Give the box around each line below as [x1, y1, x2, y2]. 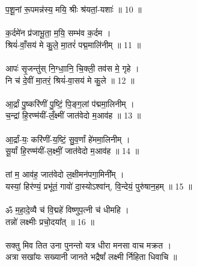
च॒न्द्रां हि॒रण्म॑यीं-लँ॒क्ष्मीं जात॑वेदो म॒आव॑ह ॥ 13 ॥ [5, 109, 141, 122]
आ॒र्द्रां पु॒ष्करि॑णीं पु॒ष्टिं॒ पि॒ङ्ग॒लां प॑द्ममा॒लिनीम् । [5, 97, 135, 110]
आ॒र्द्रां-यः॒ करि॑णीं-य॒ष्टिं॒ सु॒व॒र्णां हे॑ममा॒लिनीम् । [5, 132, 130, 145]
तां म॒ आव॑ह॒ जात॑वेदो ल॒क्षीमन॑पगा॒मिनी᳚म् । [5, 168, 124, 181]
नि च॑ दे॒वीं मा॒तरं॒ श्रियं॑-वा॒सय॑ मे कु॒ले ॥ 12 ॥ [5, 73, 135, 86]
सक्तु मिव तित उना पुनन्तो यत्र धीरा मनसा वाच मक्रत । [5, 238, 172, 251]
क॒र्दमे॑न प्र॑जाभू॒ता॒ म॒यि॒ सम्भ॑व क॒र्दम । [5, 26, 111, 39]
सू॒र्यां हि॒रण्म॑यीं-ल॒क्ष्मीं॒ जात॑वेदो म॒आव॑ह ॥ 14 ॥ [5, 144, 139, 157]
